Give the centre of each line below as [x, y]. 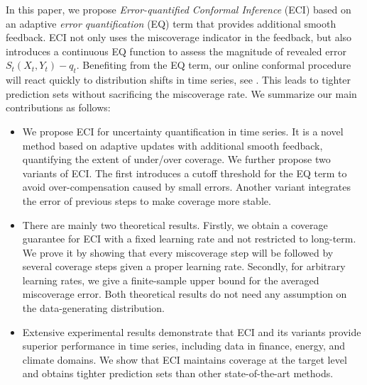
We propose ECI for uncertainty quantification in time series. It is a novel [183, 131]
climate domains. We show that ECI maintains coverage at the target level [185, 359]
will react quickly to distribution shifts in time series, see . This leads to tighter [179, 80]
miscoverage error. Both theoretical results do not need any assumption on [185, 294]
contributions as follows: [58, 107]
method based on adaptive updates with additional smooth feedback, [172, 145]
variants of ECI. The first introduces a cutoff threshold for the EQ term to [185, 173]
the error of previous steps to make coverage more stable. [147, 200]
